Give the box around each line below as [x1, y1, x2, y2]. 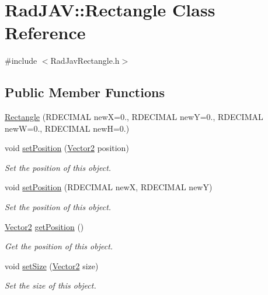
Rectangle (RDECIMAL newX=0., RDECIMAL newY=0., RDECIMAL [5, 111, 263, 123]
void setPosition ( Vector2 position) [5, 142, 129, 154]
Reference [5, 20, 86, 44]
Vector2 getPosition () [5, 220, 84, 232]
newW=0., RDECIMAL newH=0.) [5, 122, 130, 134]
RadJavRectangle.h [50, 54, 120, 67]
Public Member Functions [5, 83, 165, 101]
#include [5, 54, 37, 67]
